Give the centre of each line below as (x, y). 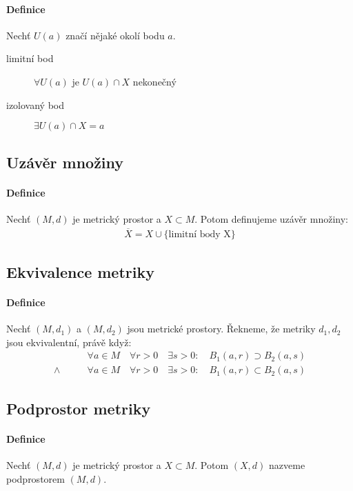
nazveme (287, 465)
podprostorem (36, 478)
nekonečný (154, 81)
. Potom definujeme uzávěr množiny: (271, 218)
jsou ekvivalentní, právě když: (69, 342)
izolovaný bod (36, 104)
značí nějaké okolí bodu (115, 35)
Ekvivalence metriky (80, 271)
